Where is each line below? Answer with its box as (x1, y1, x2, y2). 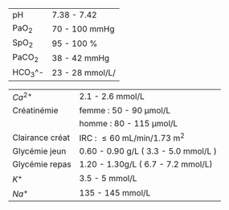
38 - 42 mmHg (51, 52, 110, 64)
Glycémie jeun (12, 146, 67, 157)
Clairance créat (12, 132, 71, 143)
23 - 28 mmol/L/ (51, 68, 117, 79)
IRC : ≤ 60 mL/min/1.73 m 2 (79, 131, 185, 144)
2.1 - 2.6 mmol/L (79, 91, 145, 102)
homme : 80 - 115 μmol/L (79, 118, 178, 130)
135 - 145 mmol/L (79, 187, 151, 199)
